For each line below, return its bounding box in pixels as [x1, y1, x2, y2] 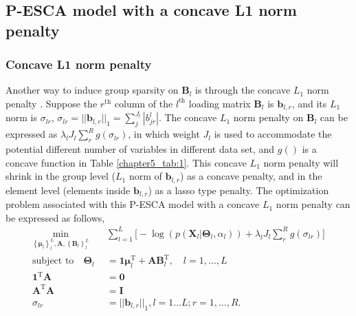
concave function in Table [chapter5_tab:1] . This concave [5, 155, 247, 169]
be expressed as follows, [5, 210, 105, 224]
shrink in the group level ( [5, 169, 116, 183]
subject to [32, 256, 74, 266]
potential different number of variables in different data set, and [5, 142, 275, 156]
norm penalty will [263, 155, 339, 169]
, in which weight [128, 127, 200, 141]
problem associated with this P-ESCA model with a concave [5, 197, 260, 211]
